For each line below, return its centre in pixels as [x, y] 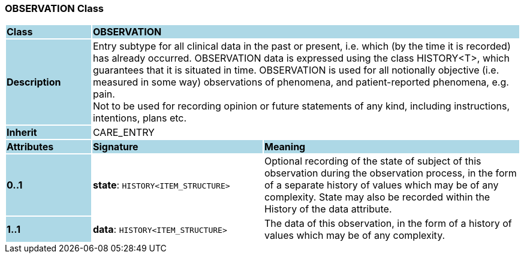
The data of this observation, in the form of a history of [388, 224]
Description [34, 82]
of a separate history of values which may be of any [381, 185]
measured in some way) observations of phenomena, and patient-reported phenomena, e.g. [301, 82]
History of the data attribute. [328, 209]
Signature [115, 147]
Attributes [30, 147]
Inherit [22, 133]
